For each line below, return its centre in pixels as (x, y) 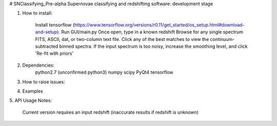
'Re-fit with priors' (54, 53)
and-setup (46, 32)
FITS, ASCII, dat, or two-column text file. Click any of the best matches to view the (122, 39)
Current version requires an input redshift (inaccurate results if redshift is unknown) (111, 112)
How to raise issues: (44, 81)
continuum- (222, 39)
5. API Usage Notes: (31, 100)
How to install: (37, 13)
